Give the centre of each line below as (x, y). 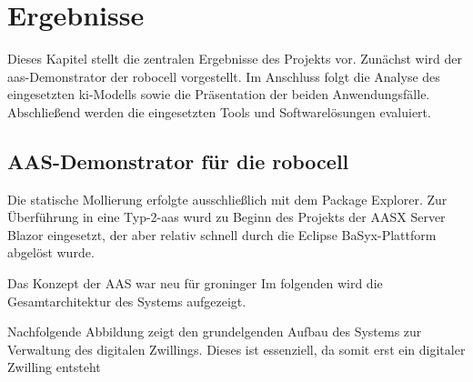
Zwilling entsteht (54, 367)
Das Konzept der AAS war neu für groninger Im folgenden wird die (195, 283)
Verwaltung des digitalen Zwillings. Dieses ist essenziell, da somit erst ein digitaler (236, 349)
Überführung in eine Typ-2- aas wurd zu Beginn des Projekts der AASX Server (226, 217)
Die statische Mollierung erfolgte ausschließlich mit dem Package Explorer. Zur (227, 199)
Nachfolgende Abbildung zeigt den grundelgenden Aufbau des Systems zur (215, 332)
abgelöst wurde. (51, 252)
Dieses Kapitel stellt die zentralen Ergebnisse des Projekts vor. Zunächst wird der (235, 59)
